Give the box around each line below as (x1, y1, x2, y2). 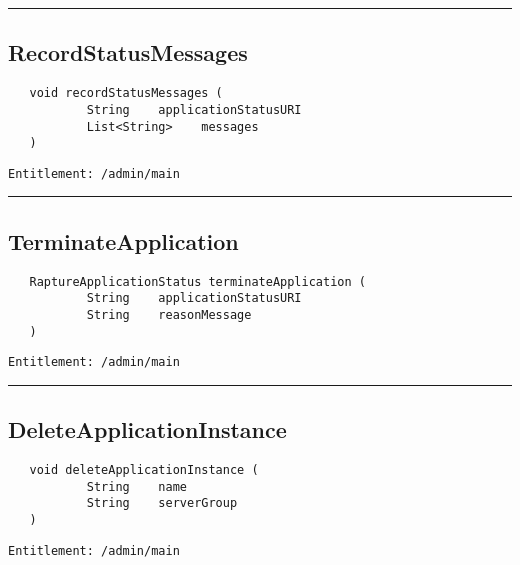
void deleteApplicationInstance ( (29, 463, 259, 478)
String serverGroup (86, 496, 238, 511)
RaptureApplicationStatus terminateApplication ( (29, 274, 366, 289)
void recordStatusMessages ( (29, 86, 223, 101)
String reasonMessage (86, 308, 252, 322)
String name (86, 479, 187, 494)
